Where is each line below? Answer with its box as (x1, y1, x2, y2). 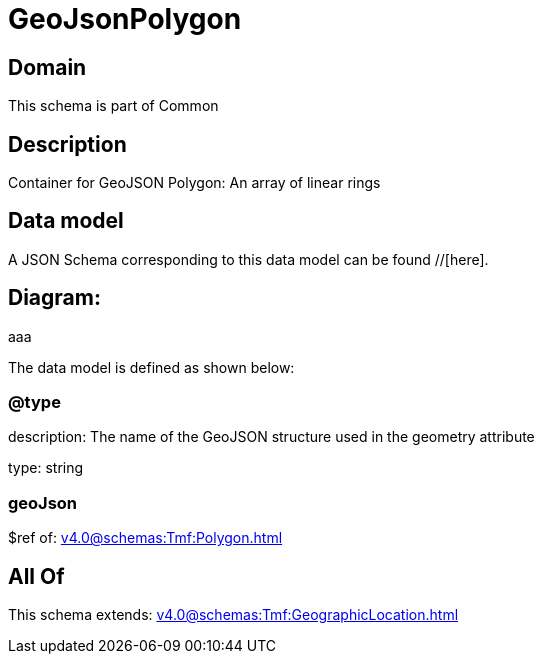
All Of (8, 563, 65, 589)
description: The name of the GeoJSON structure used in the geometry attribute (8, 428, 535, 446)
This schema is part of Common (8, 97, 219, 115)
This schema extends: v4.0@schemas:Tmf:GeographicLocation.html (8, 606, 459, 624)
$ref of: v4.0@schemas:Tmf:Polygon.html (8, 529, 283, 547)
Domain (8, 54, 87, 80)
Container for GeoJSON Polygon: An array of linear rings (8, 174, 381, 192)
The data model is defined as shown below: (8, 358, 295, 376)
